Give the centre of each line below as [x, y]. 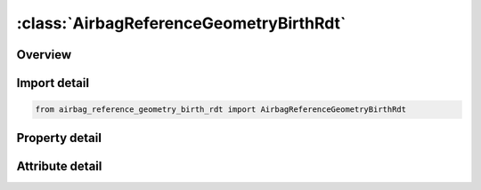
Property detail [59, 138]
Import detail [53, 83]
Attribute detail [59, 166]
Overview [44, 55]
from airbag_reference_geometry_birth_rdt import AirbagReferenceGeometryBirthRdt [221, 110]
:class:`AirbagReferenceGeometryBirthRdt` [181, 23]
